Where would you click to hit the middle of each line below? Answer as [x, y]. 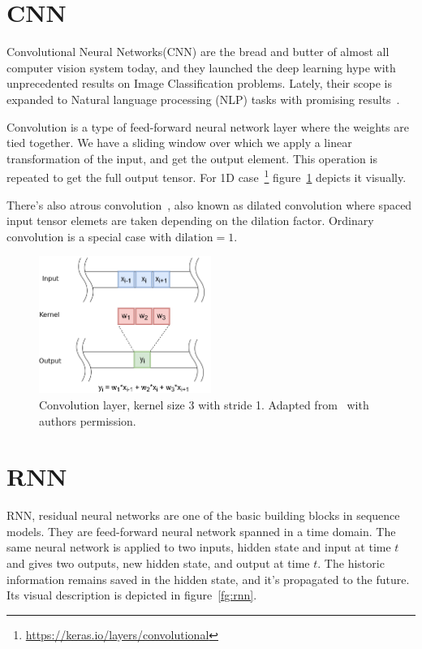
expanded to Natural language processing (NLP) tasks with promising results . [203, 99]
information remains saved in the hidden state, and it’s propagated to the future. [208, 579]
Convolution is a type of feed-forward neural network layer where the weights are [208, 126]
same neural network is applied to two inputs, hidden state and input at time [199, 547]
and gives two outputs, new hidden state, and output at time [158, 563]
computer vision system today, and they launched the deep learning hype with [201, 67]
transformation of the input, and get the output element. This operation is [192, 158]
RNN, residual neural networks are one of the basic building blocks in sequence [203, 515]
